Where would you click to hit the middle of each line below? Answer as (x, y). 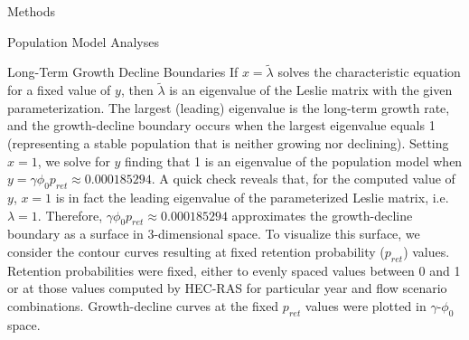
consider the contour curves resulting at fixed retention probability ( (196, 251)
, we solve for (74, 161)
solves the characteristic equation (369, 72)
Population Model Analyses (83, 41)
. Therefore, (70, 215)
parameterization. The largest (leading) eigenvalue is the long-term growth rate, (229, 107)
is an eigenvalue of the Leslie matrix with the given (311, 90)
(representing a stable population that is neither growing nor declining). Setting (228, 143)
